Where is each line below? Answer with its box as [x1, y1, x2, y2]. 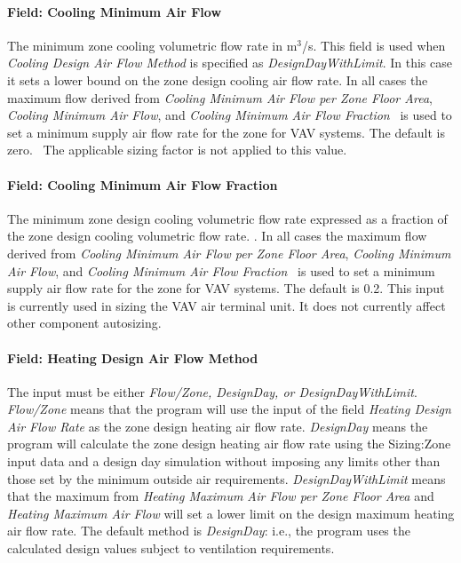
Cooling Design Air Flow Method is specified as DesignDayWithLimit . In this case [7, 53, 452, 72]
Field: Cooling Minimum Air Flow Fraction [7, 175, 278, 194]
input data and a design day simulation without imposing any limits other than [7, 452, 441, 471]
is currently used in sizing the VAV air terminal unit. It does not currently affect [7, 296, 446, 314]
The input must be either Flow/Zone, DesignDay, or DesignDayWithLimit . [7, 382, 417, 400]
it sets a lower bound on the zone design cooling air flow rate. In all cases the [7, 70, 428, 89]
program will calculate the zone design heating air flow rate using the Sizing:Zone [7, 434, 451, 453]
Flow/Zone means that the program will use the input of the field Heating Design [7, 400, 451, 418]
